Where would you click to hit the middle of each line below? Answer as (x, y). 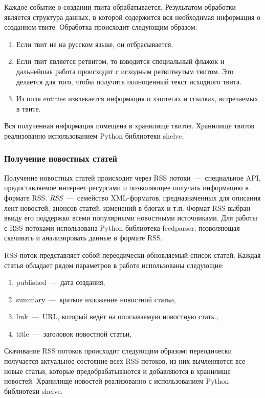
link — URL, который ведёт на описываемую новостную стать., (117, 316)
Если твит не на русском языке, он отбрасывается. (95, 44)
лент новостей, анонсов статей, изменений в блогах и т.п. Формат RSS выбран (127, 207)
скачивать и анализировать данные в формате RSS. (83, 238)
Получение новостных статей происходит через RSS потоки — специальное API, (132, 177)
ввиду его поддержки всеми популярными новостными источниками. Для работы (131, 218)
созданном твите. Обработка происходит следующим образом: (101, 27)
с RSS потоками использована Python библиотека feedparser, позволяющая (122, 227)
